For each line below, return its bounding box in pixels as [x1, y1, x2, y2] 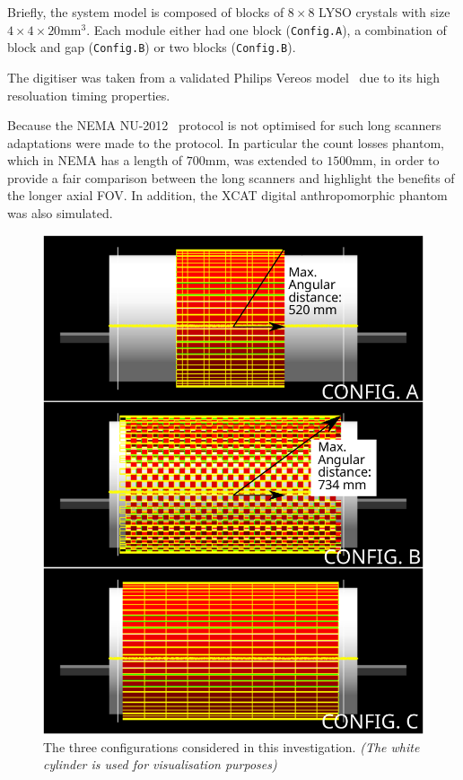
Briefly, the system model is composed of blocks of [7, 3, 284, 21]
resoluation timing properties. [7, 85, 170, 104]
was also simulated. [7, 204, 113, 223]
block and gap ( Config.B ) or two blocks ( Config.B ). [7, 38, 296, 57]
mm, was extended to [205, 151, 323, 170]
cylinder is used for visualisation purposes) [43, 755, 277, 774]
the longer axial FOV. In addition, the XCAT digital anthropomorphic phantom [7, 186, 448, 205]
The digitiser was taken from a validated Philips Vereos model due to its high [7, 67, 441, 86]
